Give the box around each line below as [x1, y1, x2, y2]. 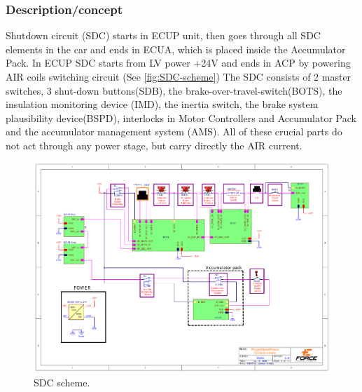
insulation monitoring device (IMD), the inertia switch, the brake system [6, 97, 319, 111]
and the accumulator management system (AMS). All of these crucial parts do [6, 124, 342, 139]
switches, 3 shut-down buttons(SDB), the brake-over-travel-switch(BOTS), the [6, 83, 342, 97]
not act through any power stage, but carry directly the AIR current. [6, 137, 302, 152]
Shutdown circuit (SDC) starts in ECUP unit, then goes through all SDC [6, 28, 321, 43]
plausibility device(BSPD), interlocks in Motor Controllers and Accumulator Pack [6, 110, 356, 125]
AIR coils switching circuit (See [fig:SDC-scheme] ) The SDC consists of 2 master [6, 69, 351, 83]
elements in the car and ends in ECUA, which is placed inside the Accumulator [6, 41, 346, 56]
